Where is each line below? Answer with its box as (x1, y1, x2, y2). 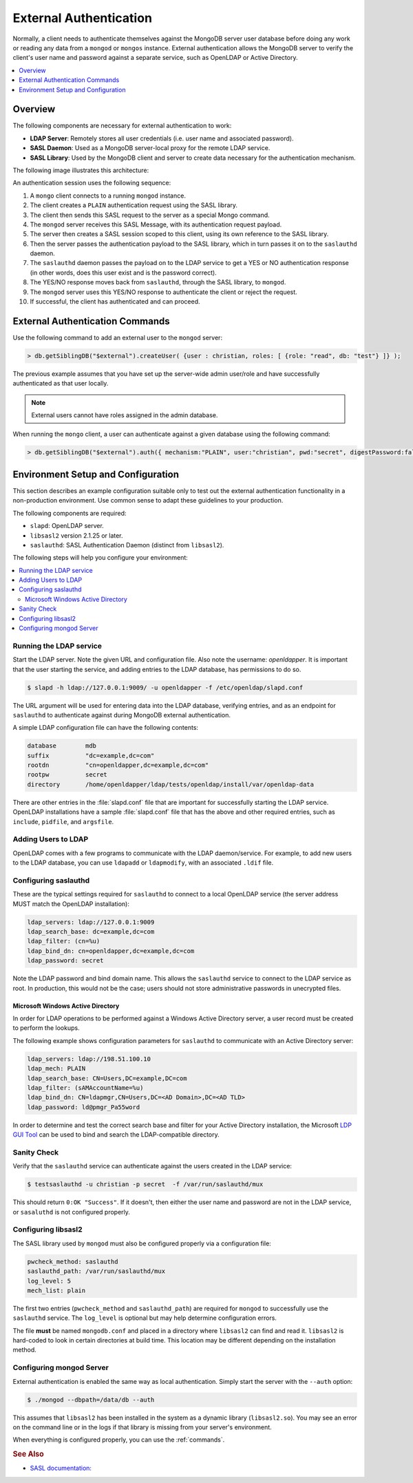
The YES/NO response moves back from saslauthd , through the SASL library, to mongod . (30, 278, 286, 286)
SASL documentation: (30, 1464, 92, 1473)
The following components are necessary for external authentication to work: (12, 121, 232, 130)
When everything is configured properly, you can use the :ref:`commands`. (12, 1435, 225, 1444)
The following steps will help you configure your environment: (12, 554, 189, 562)
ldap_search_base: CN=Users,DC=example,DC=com (27, 1074, 187, 1082)
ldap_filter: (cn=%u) (27, 937, 100, 945)
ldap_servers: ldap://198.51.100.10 (27, 1055, 151, 1063)
